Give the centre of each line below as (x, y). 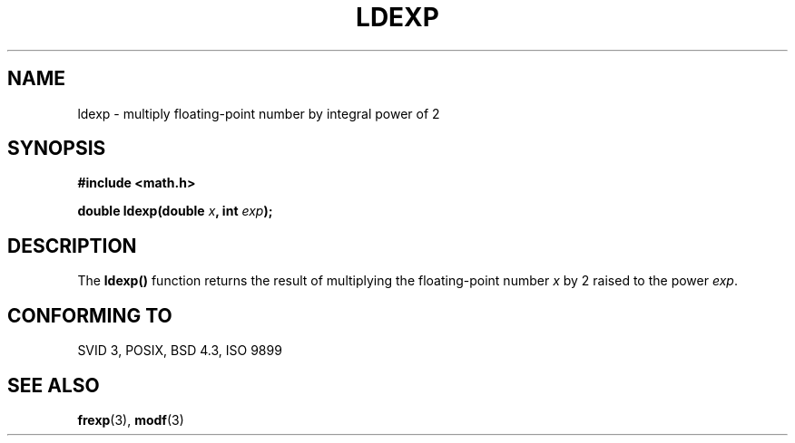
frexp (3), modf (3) (131, 419)
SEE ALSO (54, 385)
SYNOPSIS (57, 149)
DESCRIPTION (72, 246)
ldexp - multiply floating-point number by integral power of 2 (259, 113)
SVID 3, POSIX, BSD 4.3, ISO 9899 (180, 351)
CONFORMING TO (90, 315)
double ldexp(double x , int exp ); (175, 211)
